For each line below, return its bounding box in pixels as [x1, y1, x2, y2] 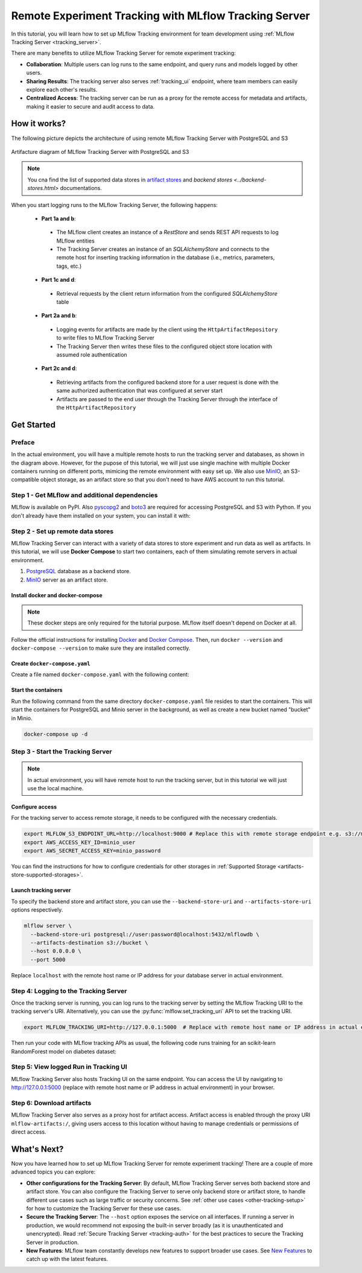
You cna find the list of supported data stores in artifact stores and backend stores [27, 176, 232, 183]
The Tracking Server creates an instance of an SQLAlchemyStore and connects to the [56, 246, 270, 253]
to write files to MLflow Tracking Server [56, 334, 155, 341]
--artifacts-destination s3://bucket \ [30, 939, 148, 947]
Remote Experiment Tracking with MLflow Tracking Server [11, 9, 310, 22]
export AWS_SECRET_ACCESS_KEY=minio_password [24, 848, 161, 854]
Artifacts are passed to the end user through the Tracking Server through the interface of [56, 395, 278, 402]
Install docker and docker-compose [11, 591, 103, 598]
